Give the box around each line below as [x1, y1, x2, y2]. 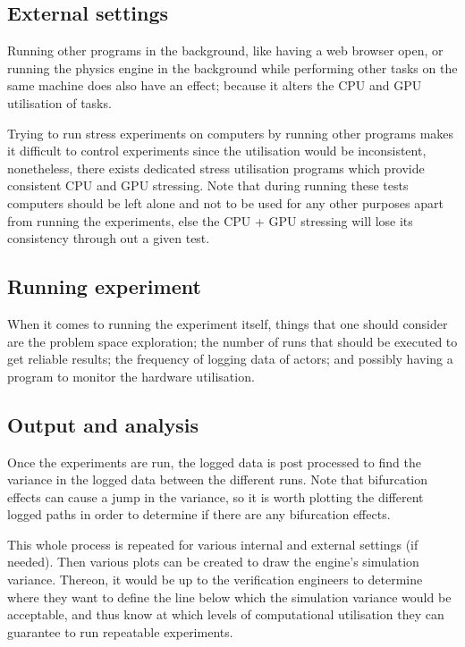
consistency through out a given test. [7, 229, 210, 248]
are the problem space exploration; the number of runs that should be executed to [7, 332, 458, 350]
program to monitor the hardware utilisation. [7, 366, 255, 385]
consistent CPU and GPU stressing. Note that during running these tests [7, 176, 409, 195]
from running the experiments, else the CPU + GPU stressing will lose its [7, 211, 413, 230]
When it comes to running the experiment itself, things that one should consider [7, 314, 448, 332]
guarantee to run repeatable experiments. [7, 622, 233, 641]
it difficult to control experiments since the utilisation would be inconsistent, [7, 141, 427, 160]
